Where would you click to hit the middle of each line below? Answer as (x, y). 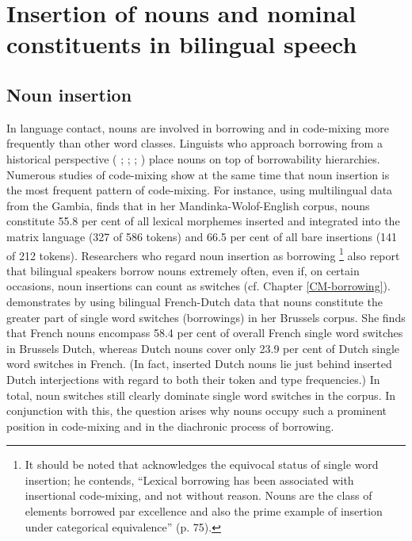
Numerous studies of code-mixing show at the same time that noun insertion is (198, 174)
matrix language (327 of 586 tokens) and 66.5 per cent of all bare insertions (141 (202, 236)
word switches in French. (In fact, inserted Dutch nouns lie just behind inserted (199, 364)
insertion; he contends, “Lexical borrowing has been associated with (189, 480)
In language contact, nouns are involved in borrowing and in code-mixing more (198, 127)
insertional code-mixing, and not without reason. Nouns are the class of (198, 495)
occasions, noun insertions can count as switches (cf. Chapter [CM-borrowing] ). (198, 286)
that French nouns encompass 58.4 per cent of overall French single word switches (205, 333)
